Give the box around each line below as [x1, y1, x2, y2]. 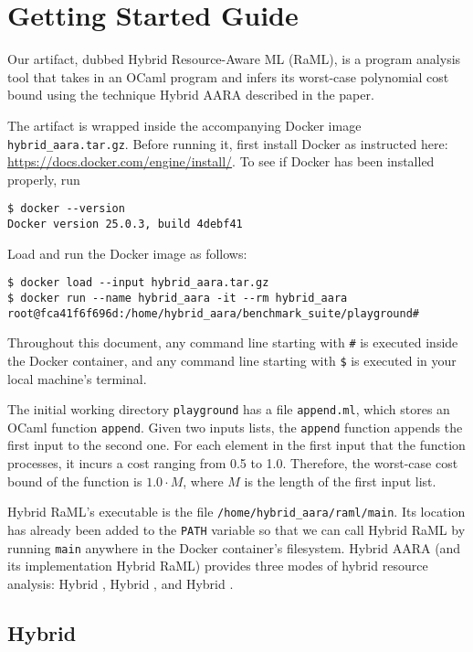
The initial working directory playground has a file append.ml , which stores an [7, 400, 450, 419]
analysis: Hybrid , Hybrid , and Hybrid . [7, 573, 234, 593]
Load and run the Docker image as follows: [7, 243, 247, 262]
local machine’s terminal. [7, 369, 147, 388]
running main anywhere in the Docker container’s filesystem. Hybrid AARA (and [7, 538, 461, 557]
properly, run [7, 169, 80, 188]
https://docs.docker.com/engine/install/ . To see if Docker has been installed [7, 152, 435, 171]
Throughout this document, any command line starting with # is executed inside [7, 333, 458, 352]
